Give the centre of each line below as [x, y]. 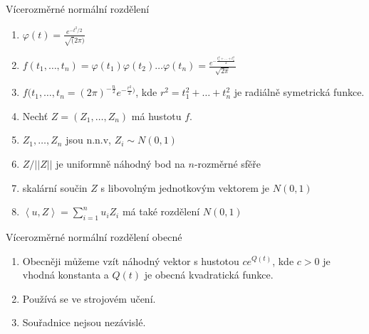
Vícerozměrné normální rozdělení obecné [94, 236]
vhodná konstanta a [66, 275]
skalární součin [55, 187]
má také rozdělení [161, 211]
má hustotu [156, 115]
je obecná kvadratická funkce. [209, 275]
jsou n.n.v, [89, 140]
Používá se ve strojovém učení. [89, 298]
